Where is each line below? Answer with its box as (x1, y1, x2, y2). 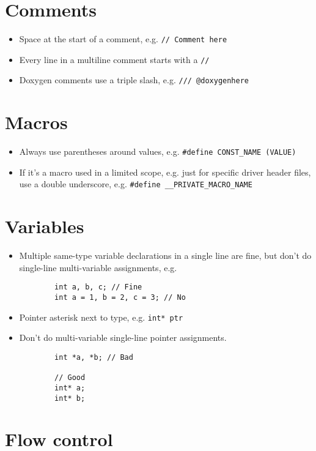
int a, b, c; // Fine (54, 283, 142, 292)
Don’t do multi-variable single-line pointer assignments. (19, 331, 227, 344)
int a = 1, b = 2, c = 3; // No (54, 293, 186, 302)
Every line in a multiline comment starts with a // (19, 53, 210, 65)
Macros (5, 110, 68, 135)
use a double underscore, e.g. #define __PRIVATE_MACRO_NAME (19, 177, 252, 190)
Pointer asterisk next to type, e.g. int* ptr (19, 310, 183, 323)
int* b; (54, 393, 86, 403)
